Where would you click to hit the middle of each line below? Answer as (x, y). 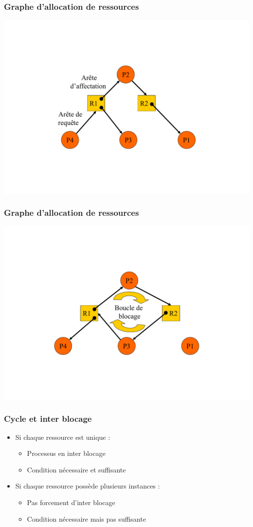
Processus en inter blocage (66, 453)
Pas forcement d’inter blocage (71, 502)
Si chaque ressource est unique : (63, 437)
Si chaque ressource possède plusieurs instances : (88, 486)
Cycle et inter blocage (48, 419)
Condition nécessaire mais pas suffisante (86, 518)
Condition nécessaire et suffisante (76, 469)
